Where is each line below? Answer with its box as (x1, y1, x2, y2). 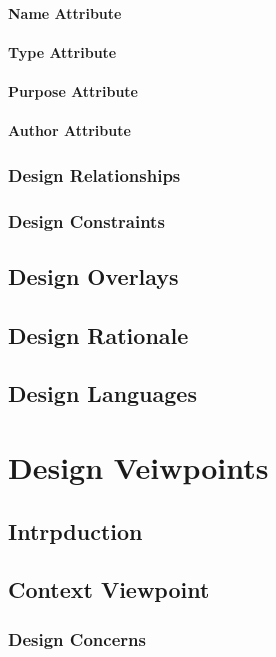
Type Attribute (8, 41, 117, 62)
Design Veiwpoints (8, 446, 269, 487)
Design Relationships (8, 162, 181, 187)
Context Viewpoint (8, 574, 210, 605)
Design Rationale (8, 319, 189, 350)
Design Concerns (8, 626, 146, 651)
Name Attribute (8, 2, 122, 23)
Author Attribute (8, 120, 131, 141)
